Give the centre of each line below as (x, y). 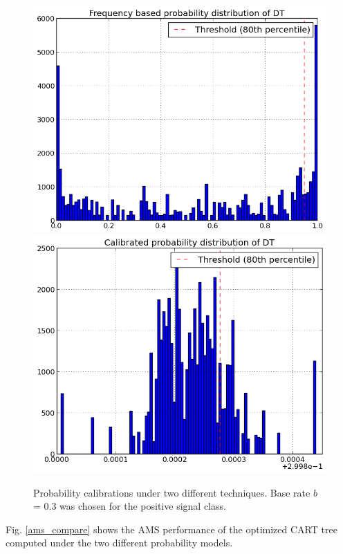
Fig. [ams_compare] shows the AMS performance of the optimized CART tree (171, 529)
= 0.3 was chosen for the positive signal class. (130, 506)
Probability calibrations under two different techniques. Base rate (172, 492)
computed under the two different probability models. (119, 543)
